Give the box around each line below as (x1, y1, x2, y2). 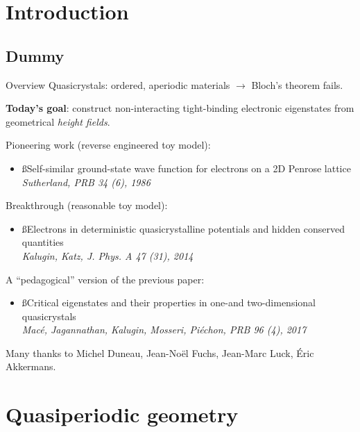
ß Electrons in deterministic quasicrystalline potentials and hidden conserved (22, 221, 345, 235)
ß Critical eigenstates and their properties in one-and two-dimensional (22, 295, 316, 310)
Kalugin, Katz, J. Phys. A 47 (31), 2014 (22, 248, 194, 263)
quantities (22, 235, 64, 249)
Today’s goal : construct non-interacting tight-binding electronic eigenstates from (6, 101, 354, 115)
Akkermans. (6, 359, 56, 374)
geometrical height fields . (6, 114, 110, 128)
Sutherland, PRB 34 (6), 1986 (22, 174, 151, 189)
